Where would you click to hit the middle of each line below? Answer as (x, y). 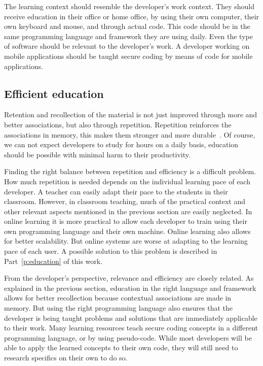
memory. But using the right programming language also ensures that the (119, 308)
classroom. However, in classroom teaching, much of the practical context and (125, 201)
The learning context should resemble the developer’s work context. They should (129, 6)
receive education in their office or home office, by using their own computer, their (132, 16)
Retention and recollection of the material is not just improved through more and (131, 114)
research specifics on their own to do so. (66, 358)
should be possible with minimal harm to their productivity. (97, 154)
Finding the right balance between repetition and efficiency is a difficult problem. (130, 171)
